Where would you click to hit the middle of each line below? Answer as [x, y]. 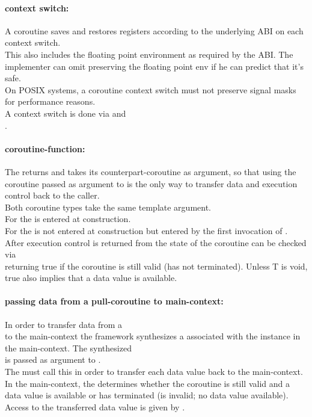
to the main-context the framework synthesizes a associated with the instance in [153, 336]
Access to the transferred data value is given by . [95, 406]
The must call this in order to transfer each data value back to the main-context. [154, 372]
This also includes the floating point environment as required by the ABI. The [149, 54]
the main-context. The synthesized [68, 348]
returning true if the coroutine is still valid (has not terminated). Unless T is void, [156, 266]
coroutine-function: [45, 148]
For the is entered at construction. [68, 219]
